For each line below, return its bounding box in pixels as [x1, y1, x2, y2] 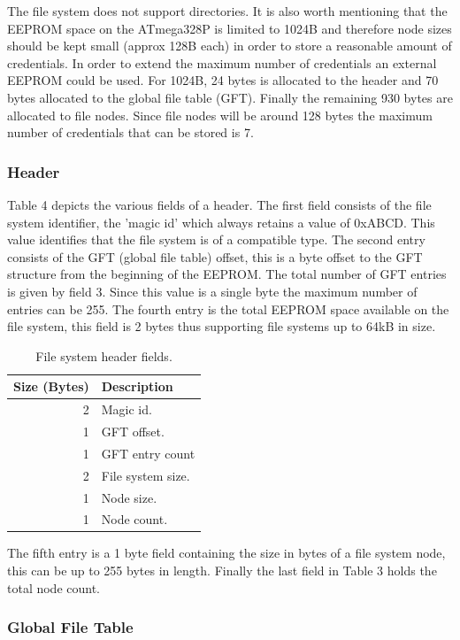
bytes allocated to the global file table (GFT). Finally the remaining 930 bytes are [7, 88, 453, 106]
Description [101, 377, 173, 396]
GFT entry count [101, 443, 195, 462]
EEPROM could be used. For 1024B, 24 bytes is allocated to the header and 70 [7, 71, 439, 89]
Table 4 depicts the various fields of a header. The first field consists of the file [7, 195, 432, 213]
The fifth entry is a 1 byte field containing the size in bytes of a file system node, [7, 544, 446, 562]
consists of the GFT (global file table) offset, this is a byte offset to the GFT [7, 247, 423, 266]
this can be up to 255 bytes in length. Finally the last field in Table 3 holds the [7, 561, 437, 580]
